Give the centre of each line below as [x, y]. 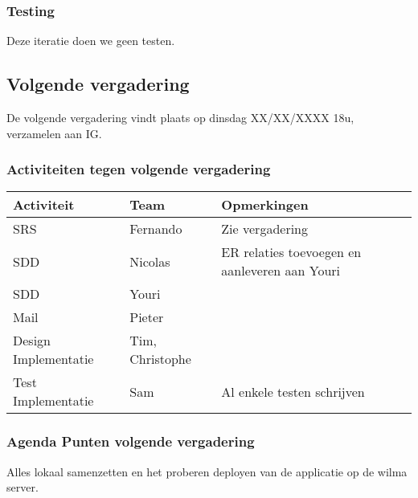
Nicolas [150, 261]
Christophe [160, 359]
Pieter [147, 317]
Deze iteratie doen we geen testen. [91, 41]
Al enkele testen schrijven [293, 391]
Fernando [156, 229]
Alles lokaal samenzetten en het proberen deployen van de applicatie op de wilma [207, 471]
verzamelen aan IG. [54, 133]
